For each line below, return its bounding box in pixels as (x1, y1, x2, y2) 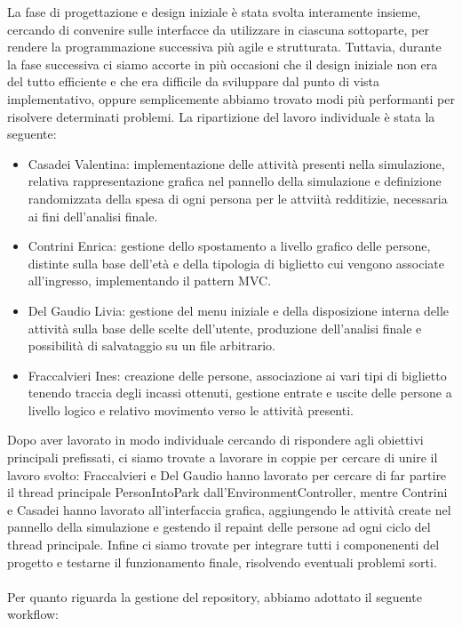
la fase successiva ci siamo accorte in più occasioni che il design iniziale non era (7, 54, 438, 73)
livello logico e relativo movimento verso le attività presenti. (28, 400, 354, 419)
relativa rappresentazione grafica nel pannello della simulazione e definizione (28, 172, 442, 190)
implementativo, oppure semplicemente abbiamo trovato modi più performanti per (7, 89, 455, 108)
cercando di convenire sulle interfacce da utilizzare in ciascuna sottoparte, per (7, 20, 429, 38)
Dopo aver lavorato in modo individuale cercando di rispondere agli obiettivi (7, 430, 424, 449)
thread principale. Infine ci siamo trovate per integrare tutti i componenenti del (7, 535, 440, 554)
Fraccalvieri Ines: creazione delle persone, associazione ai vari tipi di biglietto (28, 365, 447, 384)
